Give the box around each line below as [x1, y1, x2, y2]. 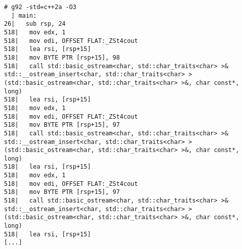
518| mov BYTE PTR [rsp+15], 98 [4, 54, 120, 61]
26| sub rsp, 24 [4, 20, 66, 28]
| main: [11, 12, 37, 19]
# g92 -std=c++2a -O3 [4, 4, 77, 11]
